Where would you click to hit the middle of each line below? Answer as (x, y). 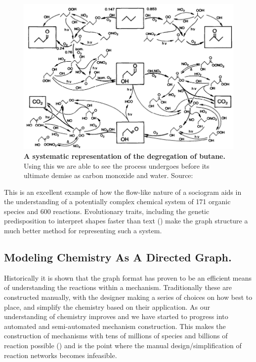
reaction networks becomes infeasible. (61, 355)
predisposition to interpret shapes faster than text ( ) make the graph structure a (126, 221)
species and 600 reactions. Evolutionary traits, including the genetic (107, 211)
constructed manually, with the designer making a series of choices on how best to (128, 297)
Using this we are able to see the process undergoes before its (117, 165)
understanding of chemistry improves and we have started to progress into (116, 316)
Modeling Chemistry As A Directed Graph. (118, 257)
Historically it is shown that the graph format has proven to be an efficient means (128, 277)
